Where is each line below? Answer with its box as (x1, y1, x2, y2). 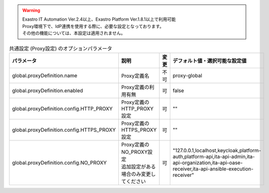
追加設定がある (121, 163, 156, 170)
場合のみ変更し (121, 170, 156, 177)
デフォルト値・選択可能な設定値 (172, 57, 247, 64)
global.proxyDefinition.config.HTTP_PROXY (12, 105, 113, 112)
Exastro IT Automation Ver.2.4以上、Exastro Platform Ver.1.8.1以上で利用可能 (22, 16, 176, 22)
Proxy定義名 (121, 72, 150, 79)
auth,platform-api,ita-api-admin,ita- (172, 153, 255, 160)
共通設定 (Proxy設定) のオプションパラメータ (9, 45, 112, 52)
